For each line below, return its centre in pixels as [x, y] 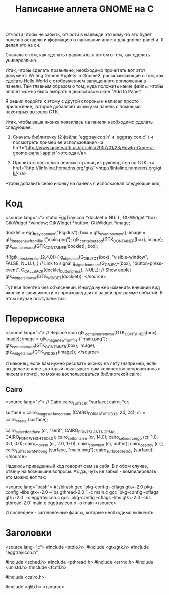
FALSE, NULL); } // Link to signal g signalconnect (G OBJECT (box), [68, 264]
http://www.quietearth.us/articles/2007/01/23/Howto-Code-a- [90, 148]
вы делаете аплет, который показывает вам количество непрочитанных [83, 368]
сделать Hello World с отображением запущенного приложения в [76, 81]
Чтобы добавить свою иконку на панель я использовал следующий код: [83, 183]
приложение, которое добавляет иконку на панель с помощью [73, 107]
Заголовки [28, 533]
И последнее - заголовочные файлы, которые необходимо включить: [80, 513]
